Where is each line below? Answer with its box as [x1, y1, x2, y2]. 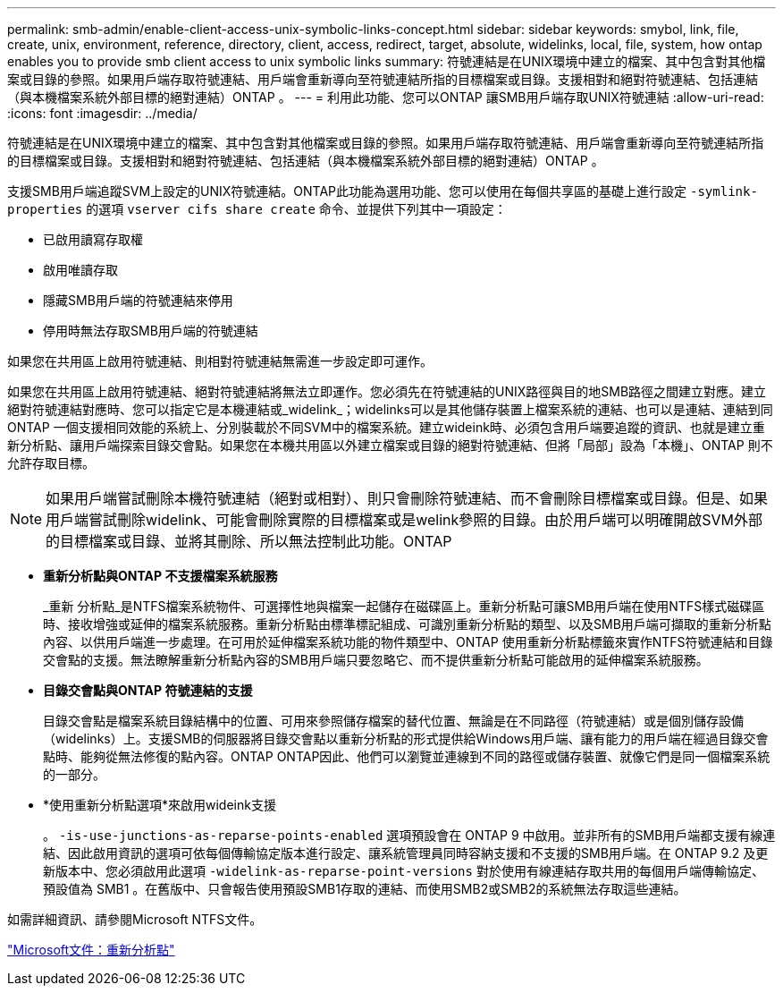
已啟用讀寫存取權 [43, 232, 143, 247]
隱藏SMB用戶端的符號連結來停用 [43, 293, 233, 308]
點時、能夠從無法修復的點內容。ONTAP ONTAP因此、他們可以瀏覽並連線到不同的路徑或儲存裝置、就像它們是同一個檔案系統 [43, 749, 770, 764]
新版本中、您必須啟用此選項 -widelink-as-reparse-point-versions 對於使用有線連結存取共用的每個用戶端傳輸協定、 [43, 863, 764, 878]
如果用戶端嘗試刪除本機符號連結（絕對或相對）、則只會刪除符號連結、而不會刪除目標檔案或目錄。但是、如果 [46, 489, 769, 507]
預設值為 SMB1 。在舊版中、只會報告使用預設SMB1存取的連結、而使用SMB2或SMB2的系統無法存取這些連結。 [43, 881, 686, 896]
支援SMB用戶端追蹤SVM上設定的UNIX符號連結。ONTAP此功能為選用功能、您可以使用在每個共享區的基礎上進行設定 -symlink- [7, 183, 758, 199]
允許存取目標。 [7, 455, 95, 471]
